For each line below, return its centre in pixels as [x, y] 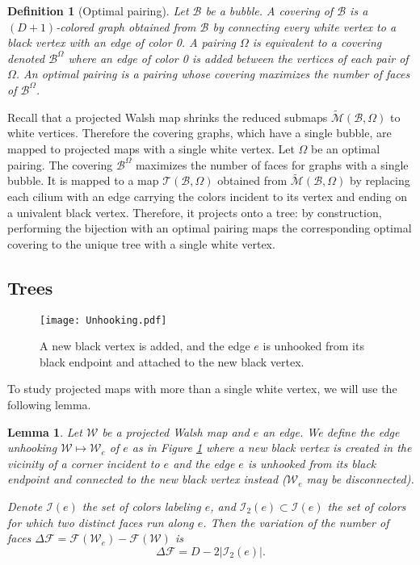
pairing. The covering [60, 164]
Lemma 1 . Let [45, 431]
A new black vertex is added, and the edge [145, 346]
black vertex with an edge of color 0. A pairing [122, 42]
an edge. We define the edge [331, 431]
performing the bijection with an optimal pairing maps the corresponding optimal [210, 228]
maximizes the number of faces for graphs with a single [272, 164]
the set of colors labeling [141, 506]
